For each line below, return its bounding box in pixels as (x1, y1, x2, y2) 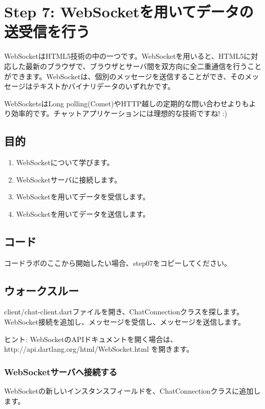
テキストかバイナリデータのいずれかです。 (32, 81, 175, 92)
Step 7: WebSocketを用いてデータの (4, 1, 254, 22)
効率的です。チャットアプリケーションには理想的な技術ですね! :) (11, 108, 228, 119)
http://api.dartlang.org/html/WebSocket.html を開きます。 (4, 344, 194, 354)
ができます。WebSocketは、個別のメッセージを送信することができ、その (4, 71, 245, 81)
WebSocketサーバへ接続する (4, 365, 118, 378)
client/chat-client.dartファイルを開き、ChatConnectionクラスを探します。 (4, 306, 244, 317)
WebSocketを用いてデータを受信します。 (16, 191, 150, 202)
